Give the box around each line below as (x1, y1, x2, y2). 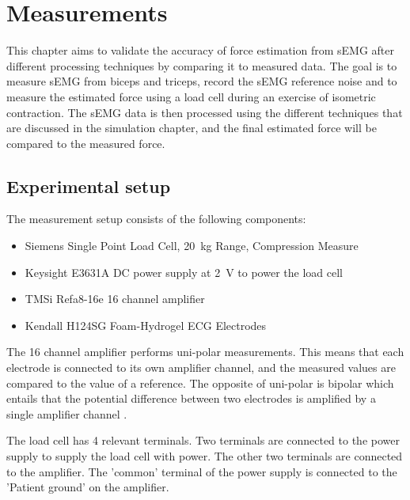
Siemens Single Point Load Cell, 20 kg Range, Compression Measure (25, 237, 359, 254)
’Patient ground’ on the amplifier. (6, 479, 169, 495)
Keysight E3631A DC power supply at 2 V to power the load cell (25, 263, 343, 280)
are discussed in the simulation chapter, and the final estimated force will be (6, 119, 377, 136)
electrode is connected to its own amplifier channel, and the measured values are (6, 359, 396, 376)
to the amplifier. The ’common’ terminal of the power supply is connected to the (6, 463, 397, 479)
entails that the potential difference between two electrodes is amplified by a (6, 390, 376, 407)
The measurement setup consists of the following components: (6, 210, 306, 227)
